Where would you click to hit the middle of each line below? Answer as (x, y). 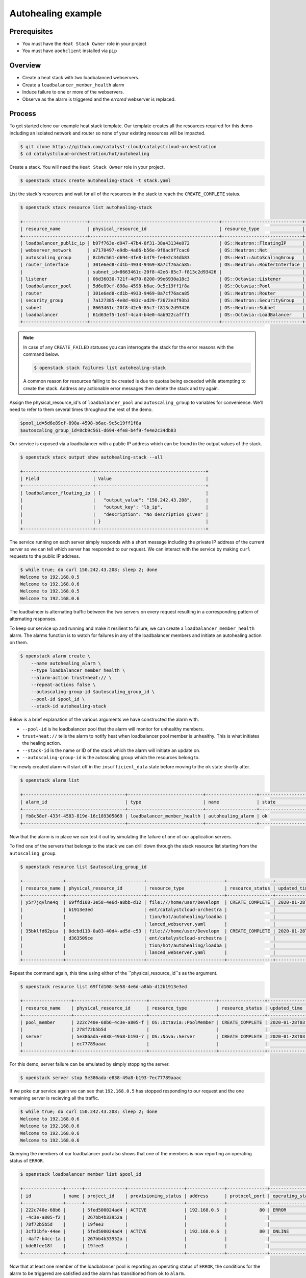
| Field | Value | (114, 478)
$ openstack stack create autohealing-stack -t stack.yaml (95, 181)
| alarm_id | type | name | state (148, 802)
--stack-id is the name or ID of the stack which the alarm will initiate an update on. (111, 750)
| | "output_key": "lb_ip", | (114, 507)
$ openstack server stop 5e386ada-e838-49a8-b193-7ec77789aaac (101, 1078)
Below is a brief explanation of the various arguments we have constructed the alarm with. (104, 720)
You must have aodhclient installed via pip (70, 51)
